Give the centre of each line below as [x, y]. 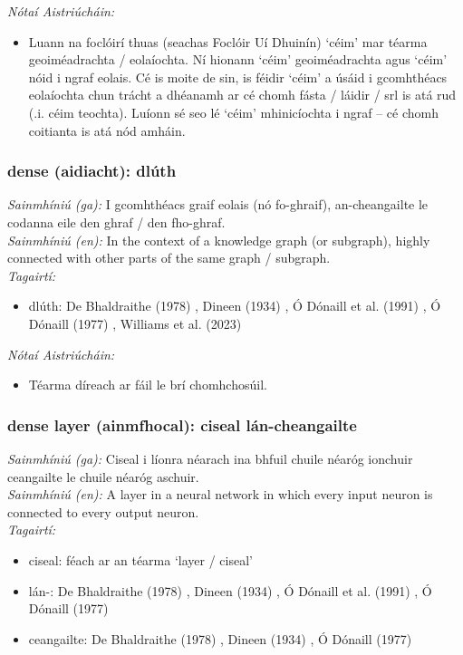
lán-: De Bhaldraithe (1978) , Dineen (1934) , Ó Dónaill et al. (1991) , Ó [230, 590]
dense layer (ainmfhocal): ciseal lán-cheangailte [182, 424]
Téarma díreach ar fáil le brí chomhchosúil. [148, 385]
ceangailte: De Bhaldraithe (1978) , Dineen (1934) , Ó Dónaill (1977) [220, 638]
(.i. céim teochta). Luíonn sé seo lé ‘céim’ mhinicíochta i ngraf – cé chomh [234, 112]
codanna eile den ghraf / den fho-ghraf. [116, 222]
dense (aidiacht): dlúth [92, 171]
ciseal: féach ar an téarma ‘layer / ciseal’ [140, 559]
